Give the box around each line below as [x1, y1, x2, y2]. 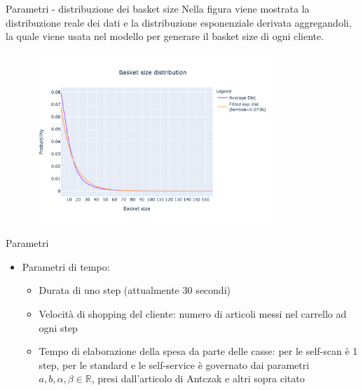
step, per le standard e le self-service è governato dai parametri [39, 357, 310, 372]
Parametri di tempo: [22, 259, 110, 274]
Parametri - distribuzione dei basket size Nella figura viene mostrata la [6, 1, 310, 15]
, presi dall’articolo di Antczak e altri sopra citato [91, 371, 305, 386]
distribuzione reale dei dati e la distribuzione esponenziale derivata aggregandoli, [6, 15, 352, 29]
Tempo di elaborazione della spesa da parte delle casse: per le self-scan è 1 [39, 344, 358, 358]
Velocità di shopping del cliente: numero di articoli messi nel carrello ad [39, 306, 347, 321]
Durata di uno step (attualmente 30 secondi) [39, 283, 231, 297]
